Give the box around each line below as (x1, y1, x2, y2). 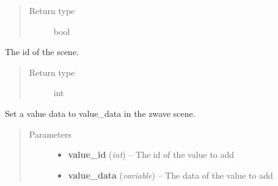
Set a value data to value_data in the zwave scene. (5, 106, 196, 119)
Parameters (29, 127, 71, 140)
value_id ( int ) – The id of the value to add (68, 148, 235, 161)
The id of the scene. (5, 45, 79, 58)
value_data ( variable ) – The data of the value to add (68, 168, 273, 181)
